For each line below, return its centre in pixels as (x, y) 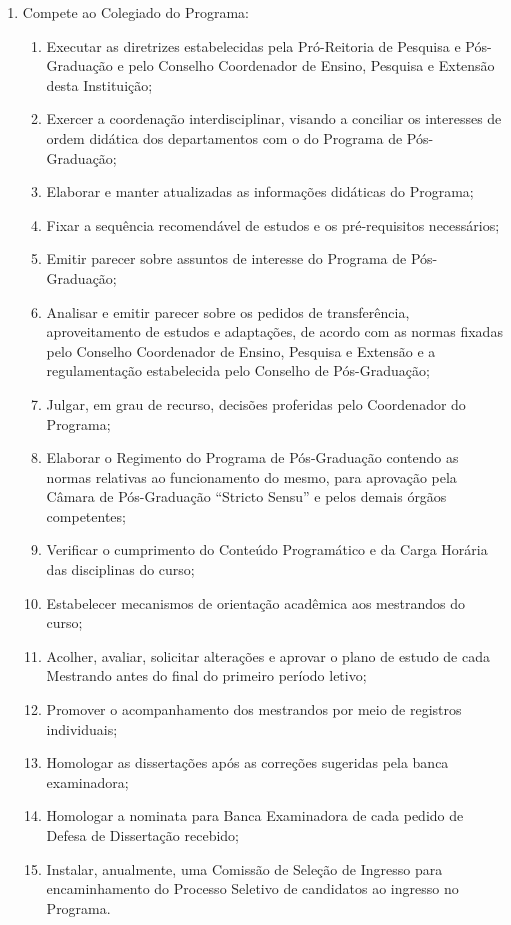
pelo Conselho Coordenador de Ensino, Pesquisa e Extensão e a (241, 350)
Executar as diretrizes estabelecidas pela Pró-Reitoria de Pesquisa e (253, 45)
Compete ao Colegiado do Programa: (136, 12)
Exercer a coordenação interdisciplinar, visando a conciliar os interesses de (274, 118)
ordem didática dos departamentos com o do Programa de (224, 137)
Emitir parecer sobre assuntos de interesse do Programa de (226, 258)
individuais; (82, 728)
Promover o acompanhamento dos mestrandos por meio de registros (254, 709)
